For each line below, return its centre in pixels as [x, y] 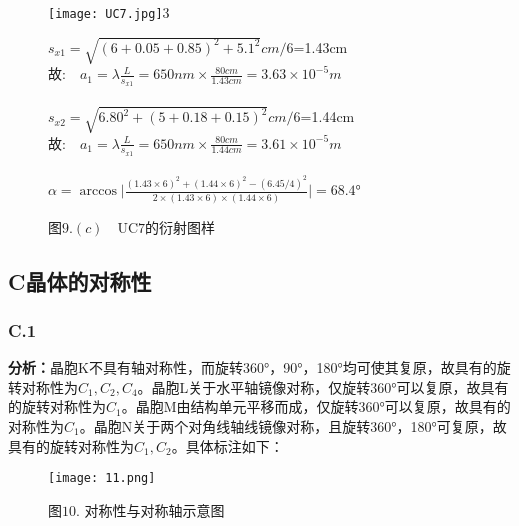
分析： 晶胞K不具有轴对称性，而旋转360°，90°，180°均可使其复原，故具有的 [252, 367]
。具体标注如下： [227, 445]
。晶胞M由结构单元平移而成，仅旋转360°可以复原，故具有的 [316, 406]
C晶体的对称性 [80, 280]
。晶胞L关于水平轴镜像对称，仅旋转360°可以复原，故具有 [323, 386]
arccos [98, 191]
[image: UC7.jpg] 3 [109, 12]
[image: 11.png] [102, 478]
